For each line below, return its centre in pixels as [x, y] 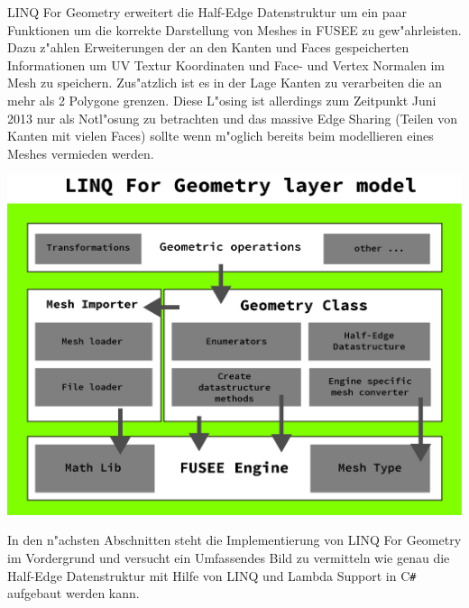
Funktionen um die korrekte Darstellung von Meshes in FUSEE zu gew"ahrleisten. [234, 29]
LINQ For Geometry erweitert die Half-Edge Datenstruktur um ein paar [207, 12]
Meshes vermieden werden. [81, 153]
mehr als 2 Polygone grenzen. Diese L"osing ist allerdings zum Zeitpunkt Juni [222, 100]
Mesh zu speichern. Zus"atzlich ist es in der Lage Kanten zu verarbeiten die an [225, 83]
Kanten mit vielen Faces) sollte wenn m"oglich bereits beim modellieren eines [221, 136]
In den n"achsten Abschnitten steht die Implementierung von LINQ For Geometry [234, 540]
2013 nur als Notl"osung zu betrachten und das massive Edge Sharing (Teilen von [233, 118]
